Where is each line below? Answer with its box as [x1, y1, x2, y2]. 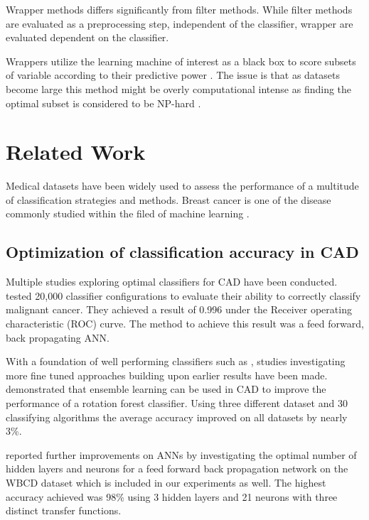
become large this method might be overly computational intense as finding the [6, 81, 352, 96]
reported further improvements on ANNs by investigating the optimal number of [6, 447, 357, 462]
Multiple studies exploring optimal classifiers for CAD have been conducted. [6, 274, 338, 289]
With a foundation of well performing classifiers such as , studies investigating [6, 354, 346, 369]
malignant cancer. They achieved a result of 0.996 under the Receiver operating [6, 302, 352, 317]
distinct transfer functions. [6, 503, 122, 518]
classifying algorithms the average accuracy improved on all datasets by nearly [6, 409, 348, 424]
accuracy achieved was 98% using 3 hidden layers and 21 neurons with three [6, 489, 338, 504]
